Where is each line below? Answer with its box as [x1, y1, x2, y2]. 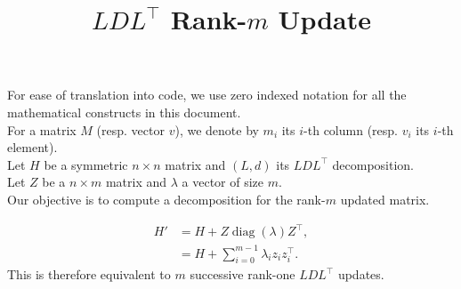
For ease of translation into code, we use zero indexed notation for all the [7, 85, 407, 104]
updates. [337, 265, 384, 284]
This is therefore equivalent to [7, 265, 171, 284]
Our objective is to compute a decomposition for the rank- [7, 189, 326, 208]
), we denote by [174, 120, 259, 139]
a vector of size [182, 173, 264, 191]
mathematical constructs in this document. [7, 102, 241, 121]
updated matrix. [340, 189, 430, 208]
